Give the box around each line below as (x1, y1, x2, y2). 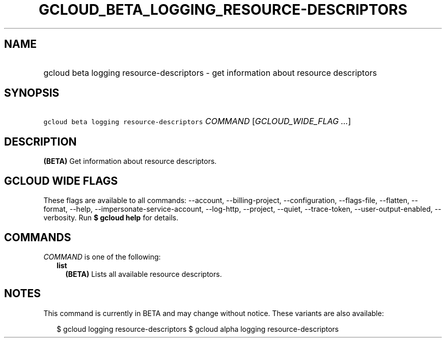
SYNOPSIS (4, 87, 60, 100)
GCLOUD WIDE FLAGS (4, 174, 118, 187)
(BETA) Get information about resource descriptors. (43, 157, 217, 166)
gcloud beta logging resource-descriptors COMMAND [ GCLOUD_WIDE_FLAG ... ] (43, 116, 351, 127)
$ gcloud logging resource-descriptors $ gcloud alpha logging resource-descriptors (57, 324, 339, 333)
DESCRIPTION (4, 135, 77, 148)
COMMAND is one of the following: (43, 252, 161, 261)
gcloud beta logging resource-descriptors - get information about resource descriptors (43, 67, 377, 78)
